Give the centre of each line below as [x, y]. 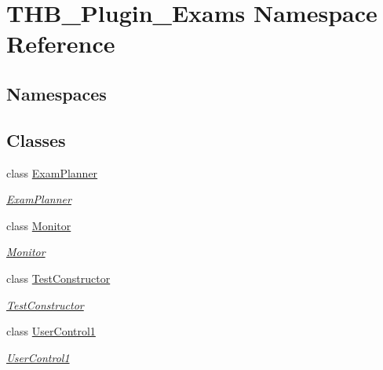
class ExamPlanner [52, 172]
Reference [61, 44]
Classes [36, 139]
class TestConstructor [58, 278]
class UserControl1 [51, 331]
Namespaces [57, 93]
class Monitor [39, 225]
